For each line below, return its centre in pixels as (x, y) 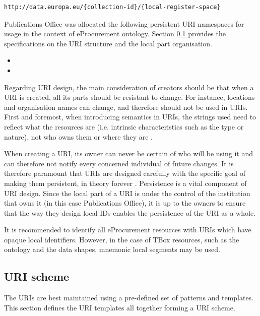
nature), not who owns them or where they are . (79, 136)
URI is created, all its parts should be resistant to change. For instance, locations (129, 97)
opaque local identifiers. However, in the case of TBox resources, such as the (122, 239)
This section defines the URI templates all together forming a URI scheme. (120, 307)
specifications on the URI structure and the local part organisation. (108, 43)
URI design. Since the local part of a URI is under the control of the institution (127, 193)
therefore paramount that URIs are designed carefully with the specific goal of (125, 173)
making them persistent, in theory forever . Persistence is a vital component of (125, 183)
